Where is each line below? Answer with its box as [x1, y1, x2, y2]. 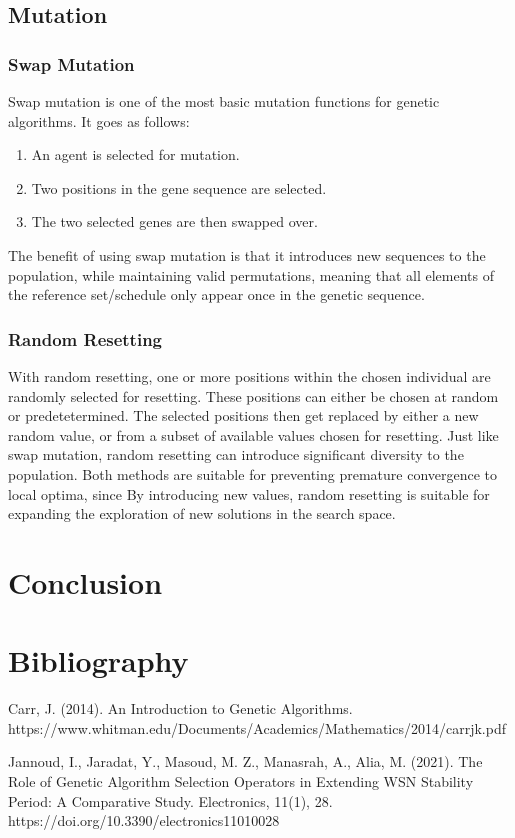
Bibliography [8, 640, 189, 681]
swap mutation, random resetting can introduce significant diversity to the [8, 444, 464, 465]
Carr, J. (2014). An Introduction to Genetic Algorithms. [8, 698, 353, 719]
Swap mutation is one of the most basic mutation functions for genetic [8, 91, 440, 111]
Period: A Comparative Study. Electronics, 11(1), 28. [8, 790, 333, 811]
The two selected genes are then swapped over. [31, 211, 318, 232]
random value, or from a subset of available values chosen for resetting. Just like [8, 424, 499, 445]
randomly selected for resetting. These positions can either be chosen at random [8, 385, 499, 406]
